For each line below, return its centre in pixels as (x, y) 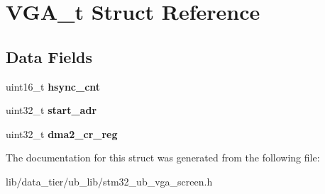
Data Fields (49, 56)
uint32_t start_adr (51, 110)
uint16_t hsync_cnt (53, 86)
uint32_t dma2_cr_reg (62, 133)
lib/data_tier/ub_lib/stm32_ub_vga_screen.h (109, 181)
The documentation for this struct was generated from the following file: (163, 158)
